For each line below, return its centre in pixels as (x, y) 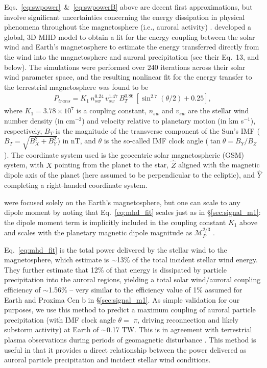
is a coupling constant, (111, 111)
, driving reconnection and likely (188, 319)
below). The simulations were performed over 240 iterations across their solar (125, 67)
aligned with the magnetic (219, 165)
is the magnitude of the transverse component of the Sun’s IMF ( (157, 130)
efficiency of (22, 290)
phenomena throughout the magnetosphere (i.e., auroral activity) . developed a (128, 27)
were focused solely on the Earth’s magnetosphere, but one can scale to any (122, 202)
